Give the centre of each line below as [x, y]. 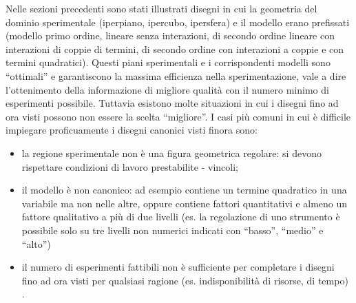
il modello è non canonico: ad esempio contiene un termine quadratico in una [184, 190]
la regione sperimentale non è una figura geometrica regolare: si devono [171, 153]
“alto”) [36, 243]
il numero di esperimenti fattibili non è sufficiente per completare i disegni [178, 267]
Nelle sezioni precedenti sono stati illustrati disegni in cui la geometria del [161, 8]
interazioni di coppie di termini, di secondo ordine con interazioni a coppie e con [175, 49]
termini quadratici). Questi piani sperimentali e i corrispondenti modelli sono [168, 62]
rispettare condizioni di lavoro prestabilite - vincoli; [130, 166]
